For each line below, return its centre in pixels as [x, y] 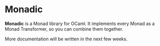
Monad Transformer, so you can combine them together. [64, 29]
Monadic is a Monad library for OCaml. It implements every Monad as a [80, 24]
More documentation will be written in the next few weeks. [66, 39]
